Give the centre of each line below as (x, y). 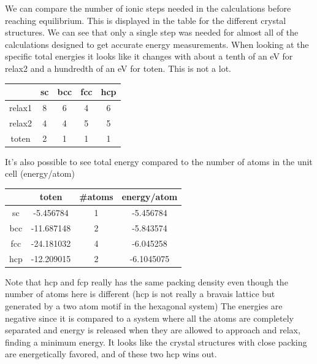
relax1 (21, 107)
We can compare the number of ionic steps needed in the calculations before (148, 8)
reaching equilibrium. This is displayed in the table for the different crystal (146, 20)
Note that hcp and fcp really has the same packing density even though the (147, 281)
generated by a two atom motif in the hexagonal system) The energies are (144, 306)
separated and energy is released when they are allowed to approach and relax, (153, 330)
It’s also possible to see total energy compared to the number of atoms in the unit (159, 161)
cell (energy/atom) (40, 173)
